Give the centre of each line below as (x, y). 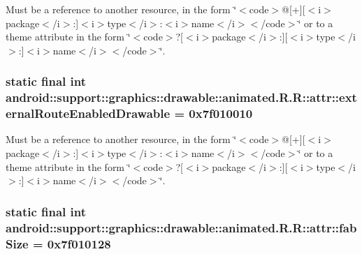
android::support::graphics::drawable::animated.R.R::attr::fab (181, 227)
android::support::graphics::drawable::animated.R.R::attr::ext (181, 97)
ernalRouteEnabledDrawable (88, 113)
